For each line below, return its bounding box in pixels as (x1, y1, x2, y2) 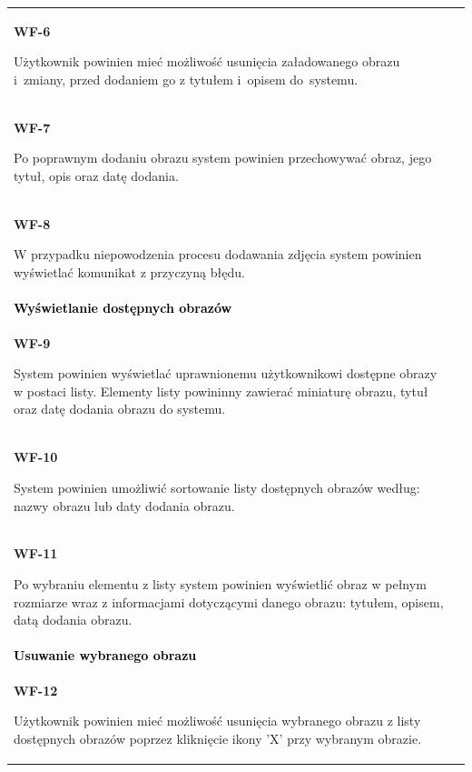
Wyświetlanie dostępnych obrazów (14, 297, 232, 316)
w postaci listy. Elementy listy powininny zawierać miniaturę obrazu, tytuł (14, 381, 428, 400)
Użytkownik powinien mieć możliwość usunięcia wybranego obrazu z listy (14, 711, 421, 730)
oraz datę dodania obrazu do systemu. (14, 399, 226, 418)
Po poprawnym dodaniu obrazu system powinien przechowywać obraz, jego (14, 148, 432, 167)
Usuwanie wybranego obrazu (14, 645, 197, 664)
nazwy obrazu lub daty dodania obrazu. (14, 496, 235, 515)
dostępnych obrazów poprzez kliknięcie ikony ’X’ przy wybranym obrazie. (14, 729, 422, 747)
